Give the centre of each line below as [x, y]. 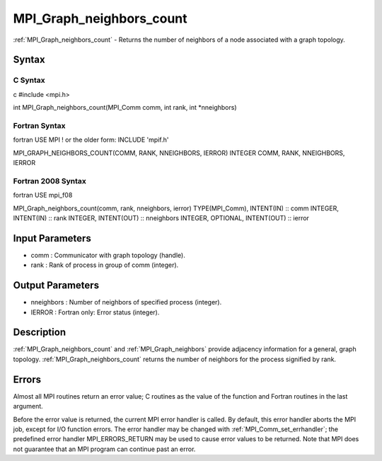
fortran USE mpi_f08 [43, 195]
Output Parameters [56, 286]
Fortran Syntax [39, 125]
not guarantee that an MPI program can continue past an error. [104, 449]
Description [40, 332]
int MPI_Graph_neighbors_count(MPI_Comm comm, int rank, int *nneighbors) [125, 108]
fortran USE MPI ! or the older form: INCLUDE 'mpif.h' [91, 140]
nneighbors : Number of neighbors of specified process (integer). [126, 302]
